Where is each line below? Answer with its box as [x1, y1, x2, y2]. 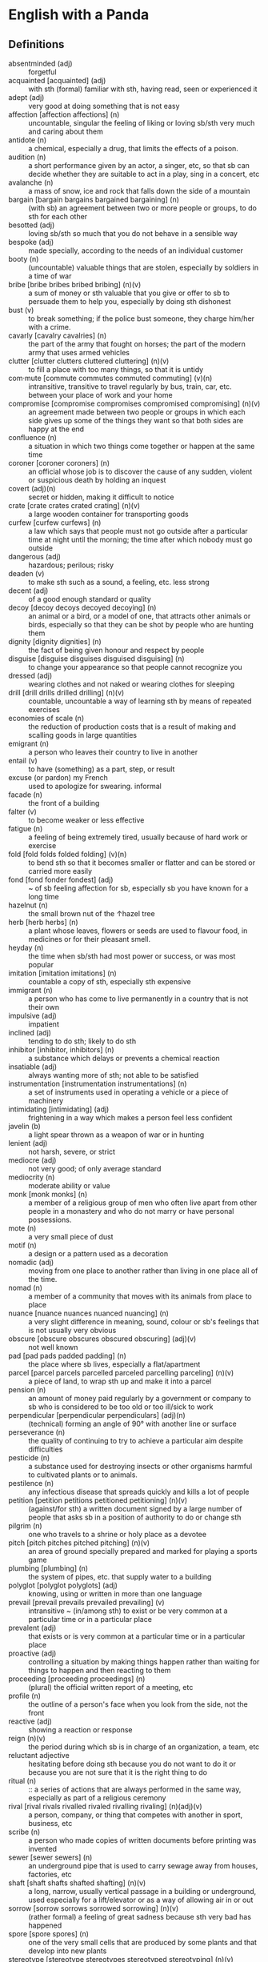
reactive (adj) [8, 1716, 52, 1726]
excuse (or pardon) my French [8, 773, 108, 782]
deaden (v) [8, 569, 45, 578]
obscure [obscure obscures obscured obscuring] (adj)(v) [8, 1334, 197, 1343]
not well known [28, 1343, 78, 1351]
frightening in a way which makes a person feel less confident [28, 1113, 233, 1122]
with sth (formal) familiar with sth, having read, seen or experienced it [28, 84, 258, 94]
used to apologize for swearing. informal [28, 782, 162, 791]
